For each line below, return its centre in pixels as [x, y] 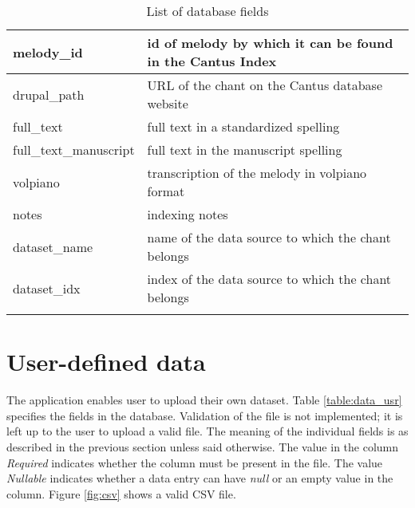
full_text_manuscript [74, 150]
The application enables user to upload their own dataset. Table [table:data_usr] [204, 400]
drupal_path [49, 94]
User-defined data [106, 362]
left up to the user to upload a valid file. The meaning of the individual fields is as [207, 431]
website [168, 103]
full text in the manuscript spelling [245, 150]
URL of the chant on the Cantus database [265, 85]
